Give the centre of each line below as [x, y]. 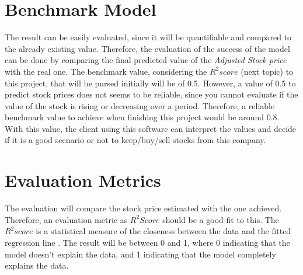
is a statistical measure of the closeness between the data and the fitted [163, 231]
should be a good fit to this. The [221, 219]
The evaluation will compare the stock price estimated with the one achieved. [143, 208]
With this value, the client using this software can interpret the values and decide [151, 128]
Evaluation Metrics [83, 180]
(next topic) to [267, 71]
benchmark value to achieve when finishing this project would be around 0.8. [142, 117]
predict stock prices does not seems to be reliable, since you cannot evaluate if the [151, 94]
